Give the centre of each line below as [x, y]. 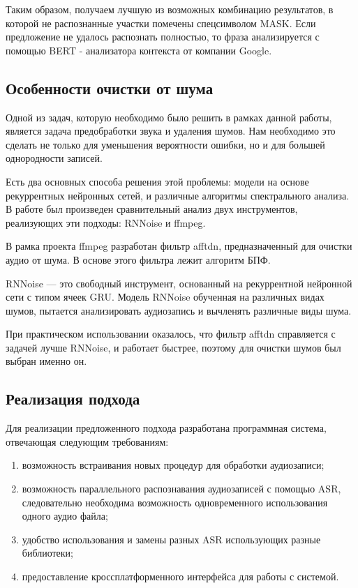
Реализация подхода [73, 399]
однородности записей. [54, 158]
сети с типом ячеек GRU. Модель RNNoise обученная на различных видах [165, 297]
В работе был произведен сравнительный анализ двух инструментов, [152, 209]
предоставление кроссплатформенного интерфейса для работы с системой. [180, 576]
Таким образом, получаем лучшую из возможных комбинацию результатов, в [170, 9]
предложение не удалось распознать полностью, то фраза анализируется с [163, 37]
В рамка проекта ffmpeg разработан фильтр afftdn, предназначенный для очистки [179, 246]
